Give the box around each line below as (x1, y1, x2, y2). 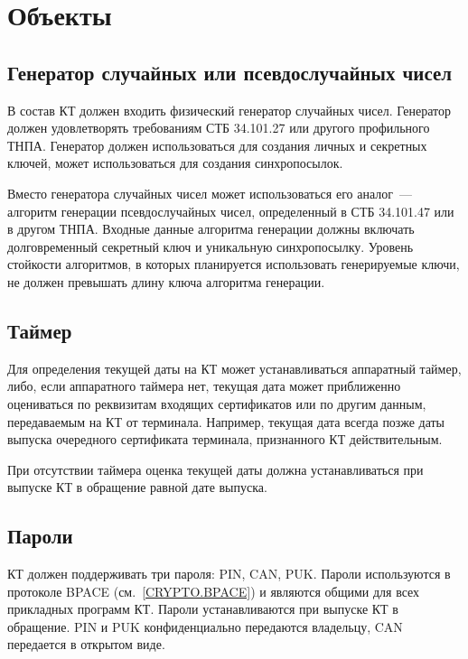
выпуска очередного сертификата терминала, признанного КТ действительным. (7, 430, 443, 449)
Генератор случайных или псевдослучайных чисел (7, 58, 453, 86)
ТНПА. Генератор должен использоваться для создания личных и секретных (7, 135, 427, 154)
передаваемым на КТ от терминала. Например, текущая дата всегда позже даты (7, 412, 445, 431)
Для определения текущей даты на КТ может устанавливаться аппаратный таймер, (7, 358, 462, 377)
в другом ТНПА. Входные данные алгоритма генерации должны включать (7, 219, 415, 238)
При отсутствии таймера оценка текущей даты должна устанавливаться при (7, 459, 424, 478)
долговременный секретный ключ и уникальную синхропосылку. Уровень (7, 237, 414, 255)
